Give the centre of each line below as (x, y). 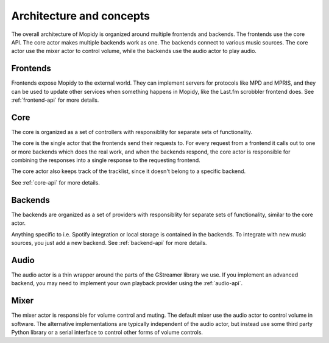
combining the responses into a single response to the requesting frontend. (106, 160)
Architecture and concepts (81, 16)
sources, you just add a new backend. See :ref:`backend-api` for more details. (109, 242)
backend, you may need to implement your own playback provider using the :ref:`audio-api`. (127, 283)
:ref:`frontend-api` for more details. (55, 100)
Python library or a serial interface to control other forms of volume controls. (107, 332)
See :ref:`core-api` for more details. (56, 182)
